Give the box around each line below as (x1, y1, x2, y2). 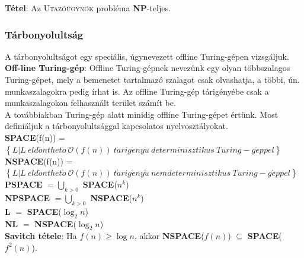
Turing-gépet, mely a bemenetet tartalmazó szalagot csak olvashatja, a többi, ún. (5, 73, 300, 85)
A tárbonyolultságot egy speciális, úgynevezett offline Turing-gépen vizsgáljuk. (5, 50, 289, 62)
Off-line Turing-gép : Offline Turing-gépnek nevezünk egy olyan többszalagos (5, 62, 290, 74)
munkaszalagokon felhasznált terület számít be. (5, 96, 176, 109)
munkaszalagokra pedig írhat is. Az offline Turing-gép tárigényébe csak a (5, 85, 269, 97)
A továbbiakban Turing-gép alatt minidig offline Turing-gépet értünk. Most (5, 108, 279, 120)
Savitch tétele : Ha (5, 230, 77, 242)
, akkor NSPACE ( (134, 230, 204, 242)
